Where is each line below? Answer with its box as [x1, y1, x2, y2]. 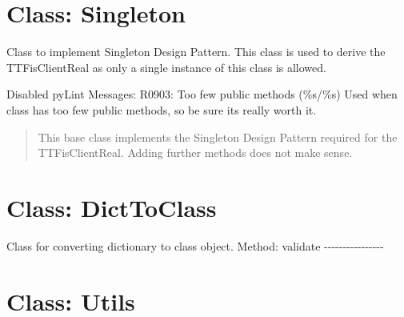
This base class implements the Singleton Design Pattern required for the [38, 128, 398, 145]
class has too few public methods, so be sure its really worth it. [6, 101, 317, 118]
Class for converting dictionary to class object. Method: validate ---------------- [6, 237, 384, 254]
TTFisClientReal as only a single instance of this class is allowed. [6, 58, 326, 75]
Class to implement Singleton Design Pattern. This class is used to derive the [6, 43, 386, 60]
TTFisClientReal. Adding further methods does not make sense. [38, 144, 353, 161]
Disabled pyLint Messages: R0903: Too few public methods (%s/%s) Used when [6, 86, 398, 102]
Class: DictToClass [6, 191, 217, 223]
